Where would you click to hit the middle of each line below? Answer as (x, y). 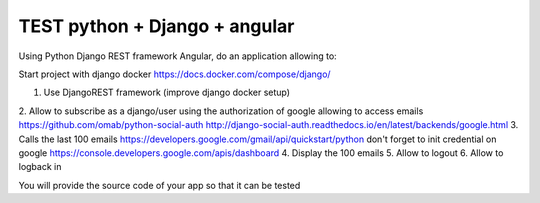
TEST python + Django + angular (156, 26)
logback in (40, 167)
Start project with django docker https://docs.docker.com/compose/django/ (174, 74)
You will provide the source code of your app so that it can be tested (159, 185)
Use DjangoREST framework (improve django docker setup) (166, 92)
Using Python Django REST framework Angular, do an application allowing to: (177, 56)
